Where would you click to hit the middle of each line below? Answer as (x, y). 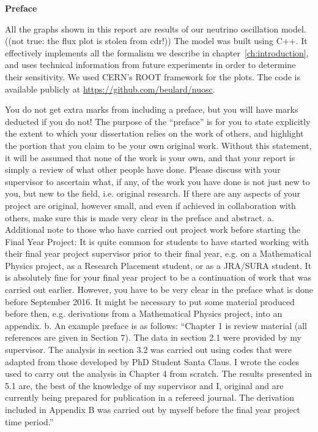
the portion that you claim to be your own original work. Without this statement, (158, 145)
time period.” (29, 421)
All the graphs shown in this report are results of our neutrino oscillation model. (156, 28)
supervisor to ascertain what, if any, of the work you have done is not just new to (157, 181)
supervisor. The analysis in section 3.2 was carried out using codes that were (148, 350)
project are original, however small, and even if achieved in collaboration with (150, 205)
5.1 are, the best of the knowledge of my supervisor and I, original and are (144, 385)
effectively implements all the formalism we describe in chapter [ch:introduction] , (157, 52)
